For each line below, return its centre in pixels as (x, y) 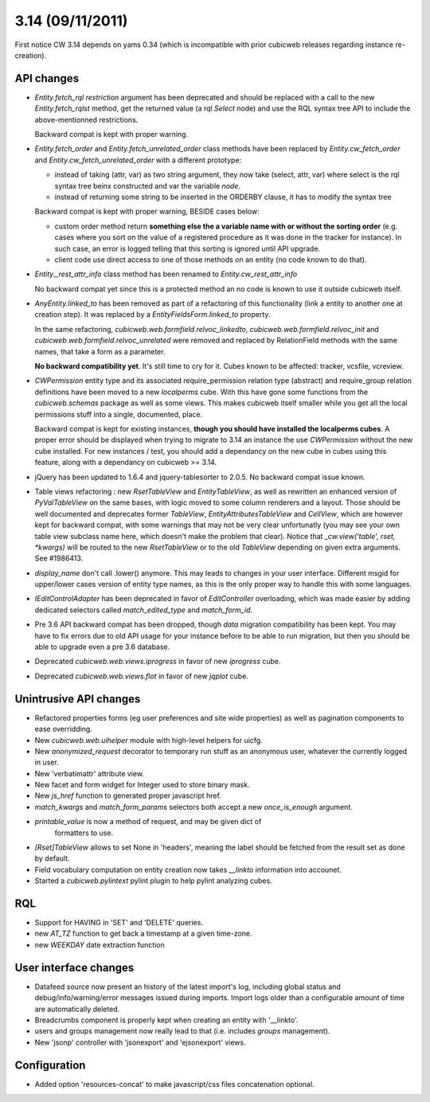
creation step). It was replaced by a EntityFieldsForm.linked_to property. (152, 315)
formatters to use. (84, 833)
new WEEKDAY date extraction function (100, 944)
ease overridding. (64, 729)
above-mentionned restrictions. (86, 119)
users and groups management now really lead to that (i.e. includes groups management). (182, 1031)
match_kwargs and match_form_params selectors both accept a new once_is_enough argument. (194, 807)
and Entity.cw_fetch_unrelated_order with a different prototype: (138, 160)
